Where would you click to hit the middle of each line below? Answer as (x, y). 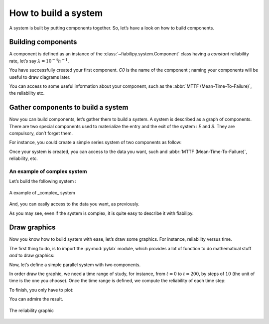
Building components (43, 42)
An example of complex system (48, 171)
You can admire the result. (36, 299)
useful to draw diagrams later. (40, 77)
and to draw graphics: (32, 255)
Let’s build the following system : (43, 181)
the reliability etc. (27, 93)
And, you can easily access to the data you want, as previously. (74, 204)
